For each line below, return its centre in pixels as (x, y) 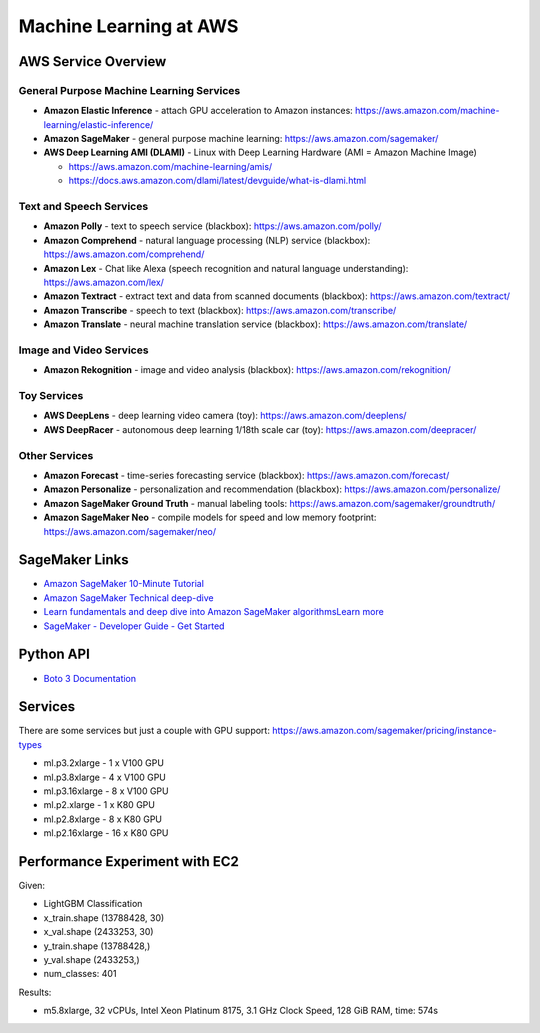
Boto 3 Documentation (90, 678)
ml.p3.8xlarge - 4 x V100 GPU (105, 777)
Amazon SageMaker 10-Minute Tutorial (124, 584)
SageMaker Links (73, 560)
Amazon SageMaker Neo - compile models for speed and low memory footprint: (210, 517)
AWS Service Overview (92, 61)
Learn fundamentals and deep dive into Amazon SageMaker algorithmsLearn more (213, 612)
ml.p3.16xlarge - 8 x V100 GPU (106, 791)
